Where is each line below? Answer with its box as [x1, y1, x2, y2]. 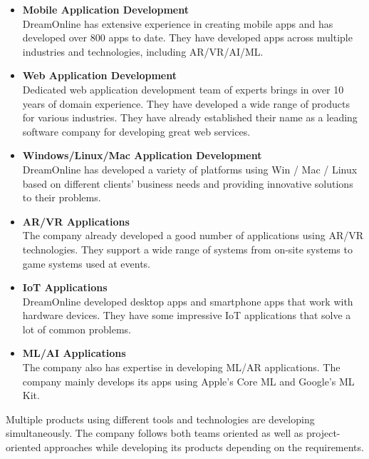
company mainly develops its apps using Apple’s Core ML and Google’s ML [22, 373, 355, 388]
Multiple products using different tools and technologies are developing [6, 411, 315, 426]
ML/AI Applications [22, 345, 126, 360]
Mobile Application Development [22, 2, 189, 16]
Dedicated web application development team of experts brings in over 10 [22, 81, 344, 96]
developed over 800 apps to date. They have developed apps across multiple [22, 30, 353, 45]
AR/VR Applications [22, 213, 130, 228]
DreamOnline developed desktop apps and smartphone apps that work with [22, 293, 353, 308]
